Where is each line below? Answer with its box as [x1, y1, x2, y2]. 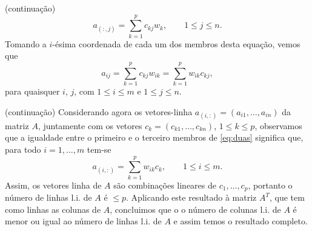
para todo [5, 143, 41, 155]
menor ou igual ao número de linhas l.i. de [5, 215, 162, 227]
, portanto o [248, 178, 293, 191]
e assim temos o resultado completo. [173, 215, 308, 227]
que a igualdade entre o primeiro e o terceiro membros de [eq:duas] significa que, [5, 131, 304, 144]
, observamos [254, 119, 302, 132]
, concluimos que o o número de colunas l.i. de [110, 203, 281, 215]
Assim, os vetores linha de [5, 178, 102, 191]
